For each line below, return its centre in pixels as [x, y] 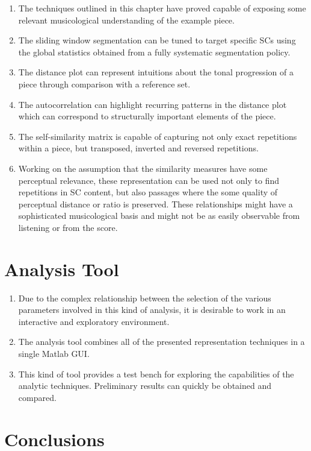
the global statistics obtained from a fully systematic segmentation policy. [154, 52]
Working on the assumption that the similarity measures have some [143, 168]
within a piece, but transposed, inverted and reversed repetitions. [138, 148]
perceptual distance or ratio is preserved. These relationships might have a [155, 203]
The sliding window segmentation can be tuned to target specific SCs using [157, 40]
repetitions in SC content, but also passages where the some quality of [148, 192]
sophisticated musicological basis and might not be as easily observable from [159, 216]
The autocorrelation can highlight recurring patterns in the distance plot [152, 104]
